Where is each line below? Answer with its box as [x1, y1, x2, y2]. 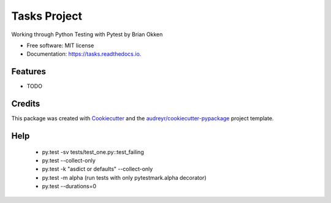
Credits [11, 99, 40, 109]
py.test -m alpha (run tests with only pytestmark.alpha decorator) [42, 174, 207, 181]
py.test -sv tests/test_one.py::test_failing [42, 148, 144, 156]
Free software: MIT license [26, 42, 94, 49]
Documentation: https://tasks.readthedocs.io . [26, 50, 142, 58]
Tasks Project [11, 9, 83, 23]
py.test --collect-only [42, 156, 96, 164]
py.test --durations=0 [42, 183, 97, 190]
